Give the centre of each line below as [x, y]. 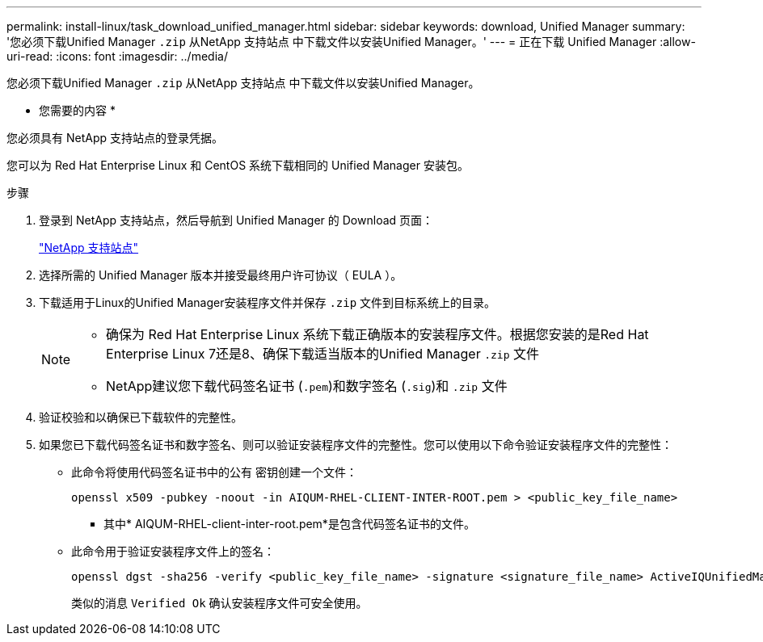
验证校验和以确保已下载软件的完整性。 [141, 417]
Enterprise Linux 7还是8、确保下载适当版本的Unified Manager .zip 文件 [322, 354]
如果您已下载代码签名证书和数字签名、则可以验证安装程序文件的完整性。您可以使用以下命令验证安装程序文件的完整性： [356, 445]
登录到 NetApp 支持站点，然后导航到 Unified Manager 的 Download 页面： [236, 220]
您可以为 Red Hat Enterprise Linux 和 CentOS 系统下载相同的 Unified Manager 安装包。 [238, 165]
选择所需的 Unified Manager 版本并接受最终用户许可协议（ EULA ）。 [221, 275]
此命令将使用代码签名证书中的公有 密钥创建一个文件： [214, 472]
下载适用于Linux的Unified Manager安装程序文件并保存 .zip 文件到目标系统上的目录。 [268, 302]
